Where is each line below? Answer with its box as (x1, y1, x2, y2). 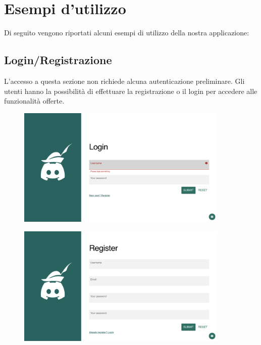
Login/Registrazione (4, 52, 112, 68)
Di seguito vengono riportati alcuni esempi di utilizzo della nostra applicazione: (4, 27, 249, 38)
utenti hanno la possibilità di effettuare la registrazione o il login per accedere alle (4, 85, 257, 96)
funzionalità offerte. (4, 95, 65, 106)
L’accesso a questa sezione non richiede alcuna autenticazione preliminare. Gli (4, 75, 245, 86)
